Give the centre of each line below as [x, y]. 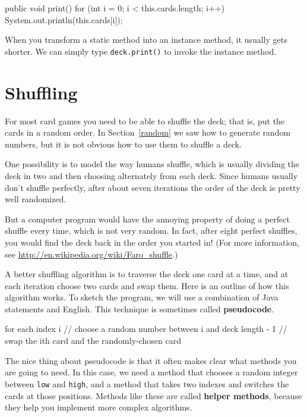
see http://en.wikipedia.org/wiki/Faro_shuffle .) [91, 254]
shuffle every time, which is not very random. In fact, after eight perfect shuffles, [151, 231]
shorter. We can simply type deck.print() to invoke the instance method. [141, 51]
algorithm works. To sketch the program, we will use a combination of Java [142, 297]
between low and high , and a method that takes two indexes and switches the [147, 383]
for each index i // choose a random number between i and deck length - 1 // [146, 329]
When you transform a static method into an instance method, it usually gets [146, 40]
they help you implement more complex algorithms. [99, 407]
